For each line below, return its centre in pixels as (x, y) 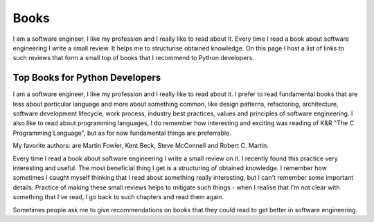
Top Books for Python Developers (87, 78)
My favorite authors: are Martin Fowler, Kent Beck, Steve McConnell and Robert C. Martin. (141, 146)
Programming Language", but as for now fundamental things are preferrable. (122, 133)
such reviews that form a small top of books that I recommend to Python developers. (133, 58)
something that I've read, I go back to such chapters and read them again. (118, 197)
